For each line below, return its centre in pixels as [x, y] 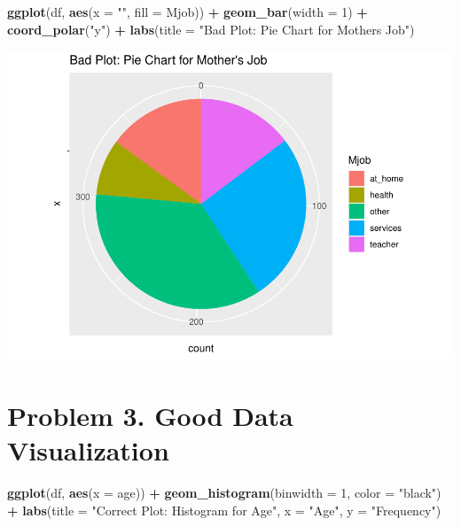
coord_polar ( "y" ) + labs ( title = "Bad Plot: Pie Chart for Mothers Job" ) [211, 29]
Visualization [88, 450]
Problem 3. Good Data [150, 415]
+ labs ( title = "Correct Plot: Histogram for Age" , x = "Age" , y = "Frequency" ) [224, 510]
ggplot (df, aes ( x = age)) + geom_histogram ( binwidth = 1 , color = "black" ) [224, 493]
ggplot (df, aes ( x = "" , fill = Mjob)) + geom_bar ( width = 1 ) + [188, 12]
